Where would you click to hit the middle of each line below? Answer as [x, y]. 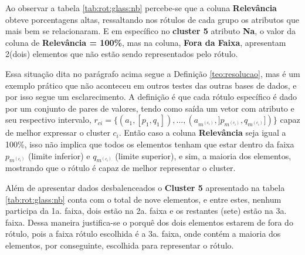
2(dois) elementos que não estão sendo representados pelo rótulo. [122, 54]
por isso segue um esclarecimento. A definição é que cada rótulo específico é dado [151, 97]
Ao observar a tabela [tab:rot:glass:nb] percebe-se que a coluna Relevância [141, 8]
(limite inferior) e [59, 155]
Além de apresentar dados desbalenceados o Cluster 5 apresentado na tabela [145, 187]
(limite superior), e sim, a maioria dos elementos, [203, 155]
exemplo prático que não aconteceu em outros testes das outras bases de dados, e [151, 85]
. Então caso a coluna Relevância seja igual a [202, 132]
